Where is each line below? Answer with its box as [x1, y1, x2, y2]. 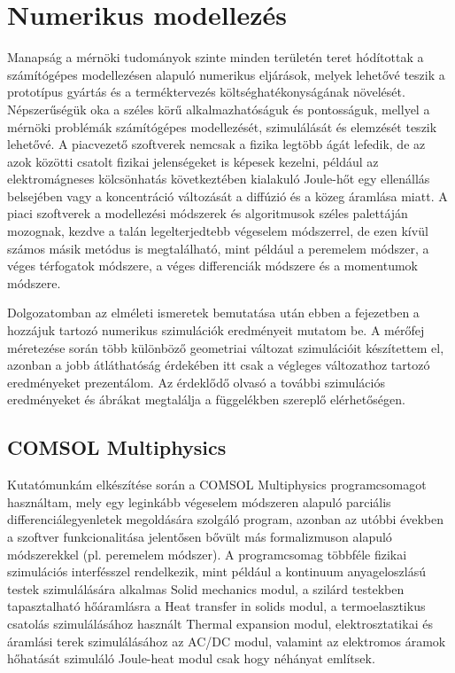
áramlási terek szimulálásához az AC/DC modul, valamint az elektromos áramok [7, 631, 446, 650]
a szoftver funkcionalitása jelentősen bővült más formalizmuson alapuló [7, 527, 392, 545]
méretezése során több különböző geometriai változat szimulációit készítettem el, [7, 338, 444, 356]
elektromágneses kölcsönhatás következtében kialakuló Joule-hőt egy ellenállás [7, 169, 430, 188]
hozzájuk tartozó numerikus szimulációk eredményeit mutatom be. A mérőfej [7, 321, 425, 340]
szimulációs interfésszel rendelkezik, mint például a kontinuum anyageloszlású [7, 562, 427, 581]
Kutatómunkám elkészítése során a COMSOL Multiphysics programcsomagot [7, 475, 427, 494]
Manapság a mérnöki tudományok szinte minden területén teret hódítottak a [7, 48, 424, 67]
